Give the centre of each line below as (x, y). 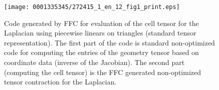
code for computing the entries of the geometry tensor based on (101, 52)
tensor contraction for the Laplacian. (60, 82)
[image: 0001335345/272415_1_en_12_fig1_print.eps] (92, 7)
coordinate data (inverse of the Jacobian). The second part (94, 62)
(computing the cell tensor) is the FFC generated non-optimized (102, 72)
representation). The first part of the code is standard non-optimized (110, 42)
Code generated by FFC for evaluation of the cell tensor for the (101, 23)
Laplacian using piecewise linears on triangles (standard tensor (100, 33)
